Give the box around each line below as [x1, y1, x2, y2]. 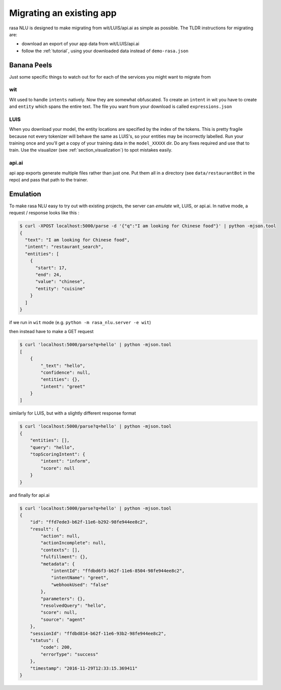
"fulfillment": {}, [40, 554, 88, 560]
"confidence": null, [40, 369, 91, 375]
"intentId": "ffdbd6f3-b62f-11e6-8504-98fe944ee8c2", [51, 568, 185, 574]
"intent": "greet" [40, 383, 85, 389]
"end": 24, [35, 272, 62, 278]
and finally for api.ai [9, 492, 50, 498]
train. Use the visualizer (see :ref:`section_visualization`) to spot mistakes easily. [9, 147, 172, 153]
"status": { [30, 637, 60, 643]
